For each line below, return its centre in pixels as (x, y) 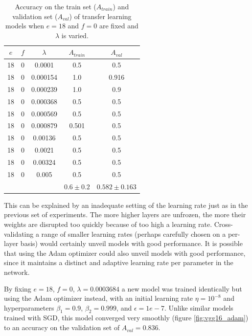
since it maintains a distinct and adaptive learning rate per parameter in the (119, 262)
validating (19, 234)
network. (17, 272)
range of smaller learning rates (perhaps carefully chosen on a (134, 234)
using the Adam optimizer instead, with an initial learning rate (99, 298)
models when (25, 26)
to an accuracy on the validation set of (62, 327)
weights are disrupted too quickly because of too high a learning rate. (108, 224)
